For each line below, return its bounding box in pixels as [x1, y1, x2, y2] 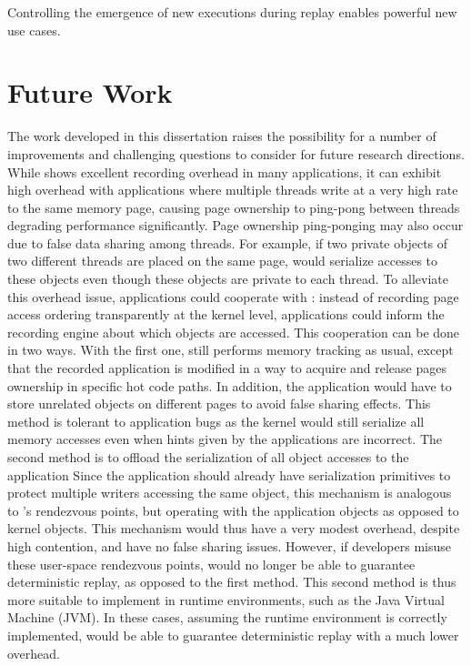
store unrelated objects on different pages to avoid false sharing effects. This [7, 394, 431, 413]
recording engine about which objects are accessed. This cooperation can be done [7, 322, 460, 341]
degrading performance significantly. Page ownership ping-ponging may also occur [7, 216, 464, 235]
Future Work [7, 74, 173, 111]
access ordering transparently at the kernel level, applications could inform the [7, 305, 445, 324]
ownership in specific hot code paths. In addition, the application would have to [7, 376, 452, 395]
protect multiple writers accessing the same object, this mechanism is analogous [7, 483, 452, 502]
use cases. [7, 20, 61, 39]
